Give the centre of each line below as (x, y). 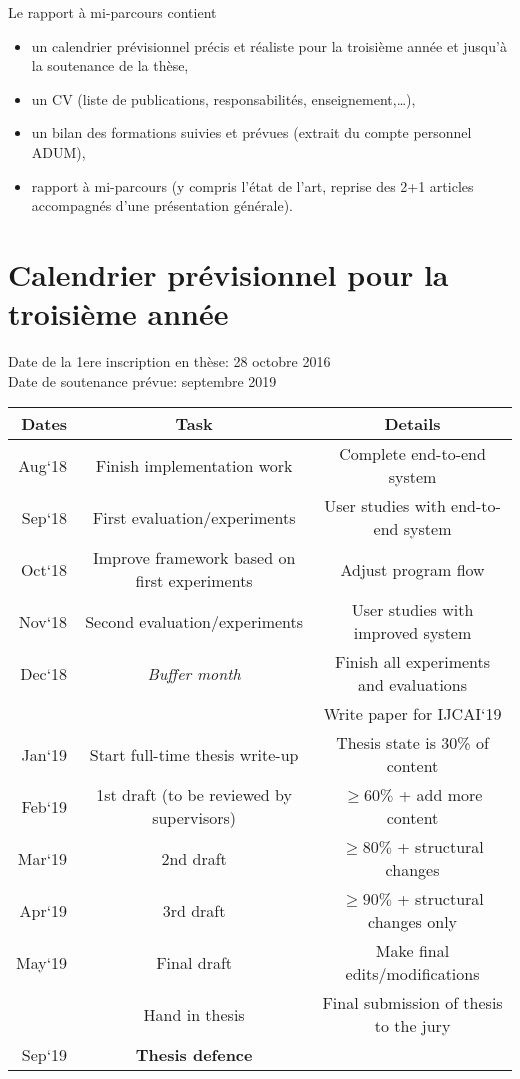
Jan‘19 (44, 754)
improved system (412, 633)
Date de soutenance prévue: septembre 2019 (142, 380)
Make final (412, 951)
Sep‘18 (44, 517)
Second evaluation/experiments (194, 621)
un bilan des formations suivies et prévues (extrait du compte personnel (251, 132)
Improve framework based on (194, 558)
